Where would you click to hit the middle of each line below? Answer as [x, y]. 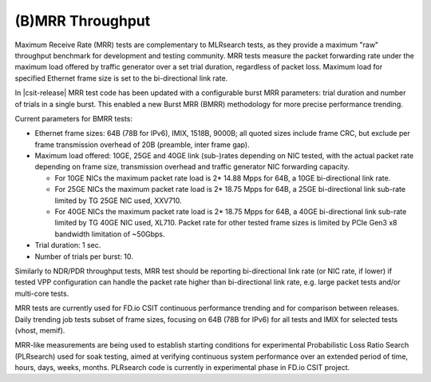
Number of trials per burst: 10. [84, 257]
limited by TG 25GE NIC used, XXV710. [119, 201]
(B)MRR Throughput [83, 21]
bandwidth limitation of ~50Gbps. [110, 234]
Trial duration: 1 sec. [68, 245]
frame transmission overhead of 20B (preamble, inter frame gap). [142, 145]
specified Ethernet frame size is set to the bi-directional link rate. [121, 78]
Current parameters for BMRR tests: [74, 118]
